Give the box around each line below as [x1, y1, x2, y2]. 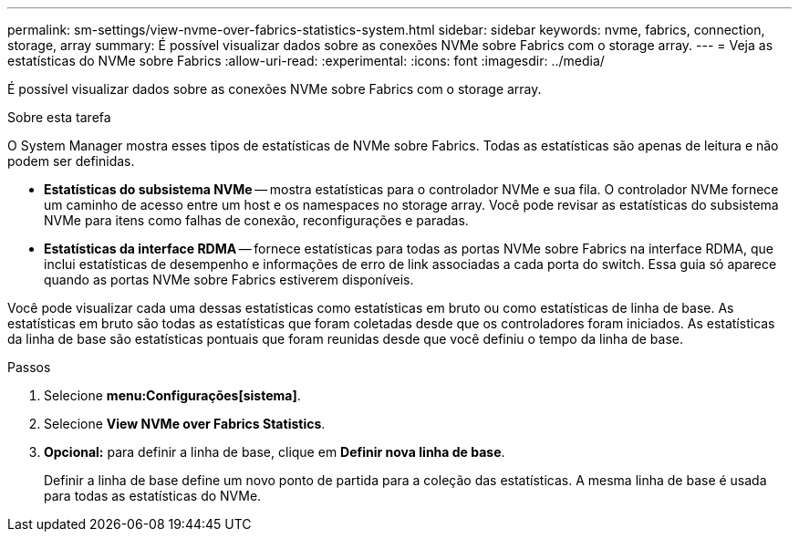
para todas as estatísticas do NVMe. [44, 488, 262, 503]
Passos [7, 359, 51, 375]
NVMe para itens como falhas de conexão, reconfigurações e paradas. [44, 212, 469, 228]
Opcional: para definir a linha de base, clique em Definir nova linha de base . [44, 444, 505, 460]
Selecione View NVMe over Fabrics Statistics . [44, 416, 326, 431]
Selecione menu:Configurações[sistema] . [44, 388, 301, 403]
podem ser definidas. [7, 153, 135, 169]
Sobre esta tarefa [7, 109, 111, 125]
